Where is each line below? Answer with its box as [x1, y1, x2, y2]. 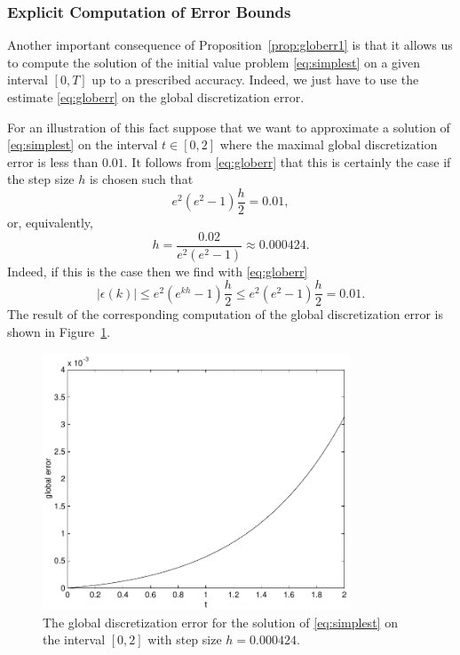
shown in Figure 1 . [7, 322, 111, 340]
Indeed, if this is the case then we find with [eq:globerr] [7, 261, 308, 280]
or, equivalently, [7, 213, 93, 232]
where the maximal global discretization [219, 135, 438, 154]
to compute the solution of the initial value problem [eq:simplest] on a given [7, 52, 421, 71]
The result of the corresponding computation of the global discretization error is [7, 305, 443, 324]
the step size [7, 170, 75, 188]
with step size [147, 630, 222, 649]
